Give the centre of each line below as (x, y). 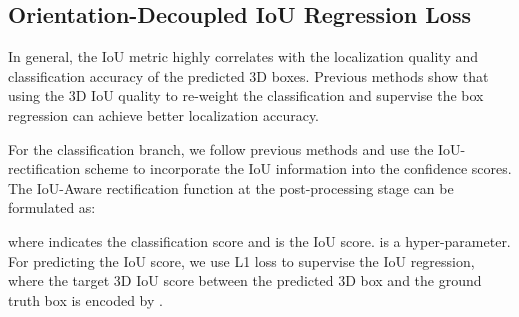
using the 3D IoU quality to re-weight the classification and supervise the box (246, 95)
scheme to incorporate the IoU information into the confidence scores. (298, 168)
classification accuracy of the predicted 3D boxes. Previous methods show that (248, 75)
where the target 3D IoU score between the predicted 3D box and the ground (245, 280)
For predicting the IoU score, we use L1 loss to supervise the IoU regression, (241, 260)
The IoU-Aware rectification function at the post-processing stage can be (231, 187)
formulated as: (52, 207)
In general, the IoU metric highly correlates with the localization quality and (243, 56)
